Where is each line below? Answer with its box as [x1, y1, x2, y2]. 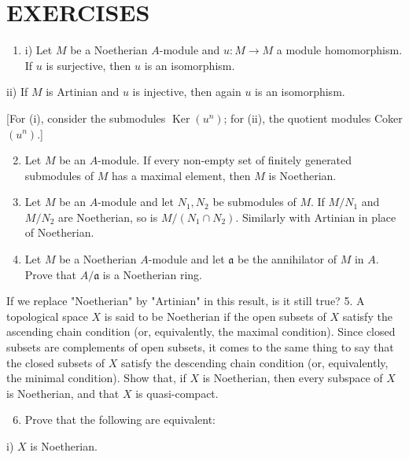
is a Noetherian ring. [102, 266, 202, 282]
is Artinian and [46, 83, 120, 100]
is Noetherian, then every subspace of [202, 370, 383, 386]
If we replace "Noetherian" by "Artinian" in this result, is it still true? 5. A [6, 293, 365, 309]
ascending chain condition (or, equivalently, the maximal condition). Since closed [6, 323, 396, 340]
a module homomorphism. [276, 42, 403, 58]
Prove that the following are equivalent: [24, 411, 216, 428]
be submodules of [212, 193, 297, 210]
